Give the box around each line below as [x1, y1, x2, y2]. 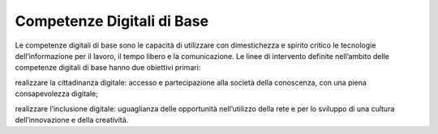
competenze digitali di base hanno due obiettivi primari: [15, 63, 201, 73]
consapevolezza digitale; [15, 89, 99, 98]
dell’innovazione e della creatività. [15, 115, 129, 124]
